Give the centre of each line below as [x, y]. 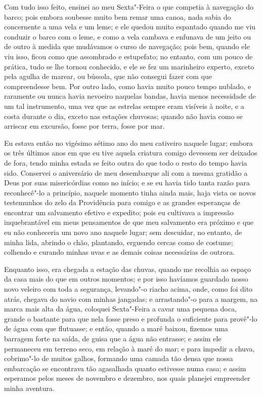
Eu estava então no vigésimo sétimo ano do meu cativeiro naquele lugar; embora [128, 143]
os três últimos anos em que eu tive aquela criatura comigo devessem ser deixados [131, 153]
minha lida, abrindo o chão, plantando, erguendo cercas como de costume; [119, 242]
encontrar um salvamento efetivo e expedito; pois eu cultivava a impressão [119, 212]
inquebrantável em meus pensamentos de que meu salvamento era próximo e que [129, 222]
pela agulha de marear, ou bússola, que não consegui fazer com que [108, 76]
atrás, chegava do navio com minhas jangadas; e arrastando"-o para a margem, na [131, 299]
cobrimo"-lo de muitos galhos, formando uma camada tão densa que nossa [119, 358]
